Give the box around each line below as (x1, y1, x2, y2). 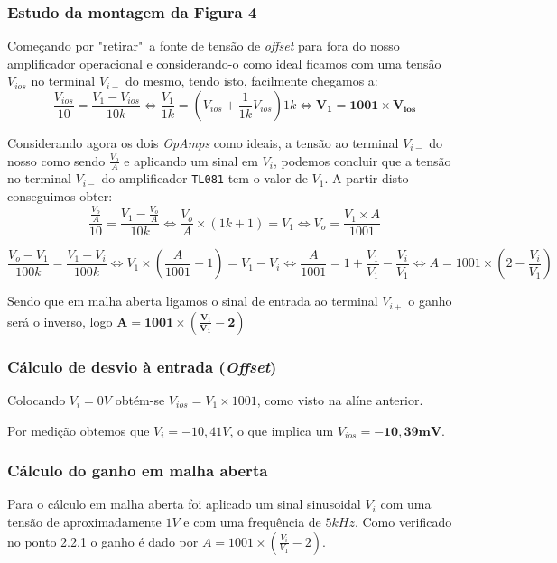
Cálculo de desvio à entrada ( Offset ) (7, 355, 277, 377)
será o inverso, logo (7, 311, 113, 330)
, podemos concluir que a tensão (273, 151, 451, 170)
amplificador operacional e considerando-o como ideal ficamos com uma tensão (7, 53, 441, 72)
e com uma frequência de (183, 512, 321, 531)
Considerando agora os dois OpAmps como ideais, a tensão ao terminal (7, 134, 399, 152)
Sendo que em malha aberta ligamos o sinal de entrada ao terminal (7, 291, 378, 310)
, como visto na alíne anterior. (256, 390, 423, 409)
